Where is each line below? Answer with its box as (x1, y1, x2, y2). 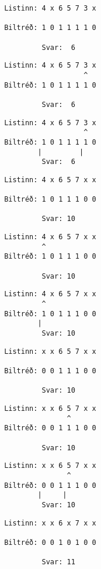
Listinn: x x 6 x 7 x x (4, 518, 96, 527)
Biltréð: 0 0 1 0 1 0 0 (4, 538, 96, 547)
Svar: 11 (41, 558, 75, 567)
